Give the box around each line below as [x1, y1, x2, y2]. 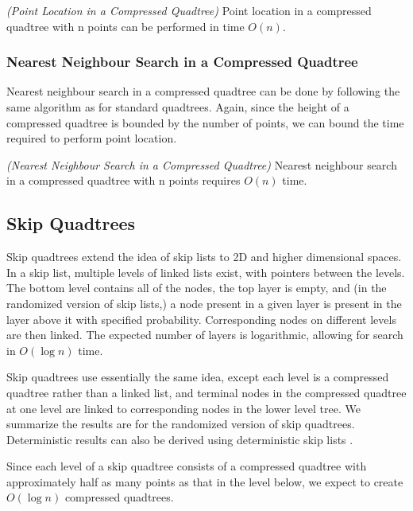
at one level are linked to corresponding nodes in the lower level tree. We [6, 400, 361, 416]
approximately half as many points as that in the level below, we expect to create [6, 473, 403, 490]
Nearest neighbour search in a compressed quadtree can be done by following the [6, 83, 400, 99]
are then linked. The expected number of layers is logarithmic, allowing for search [6, 326, 403, 343]
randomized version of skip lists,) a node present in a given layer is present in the [6, 295, 402, 311]
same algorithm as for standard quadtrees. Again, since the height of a [6, 99, 349, 115]
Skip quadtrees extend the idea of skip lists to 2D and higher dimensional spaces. [6, 248, 402, 265]
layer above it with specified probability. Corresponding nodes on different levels [6, 310, 396, 327]
